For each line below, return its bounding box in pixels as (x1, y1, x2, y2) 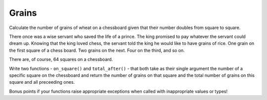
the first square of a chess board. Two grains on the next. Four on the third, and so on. (9, 47, 185, 53)
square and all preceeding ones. (9, 79, 75, 85)
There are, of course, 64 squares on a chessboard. (9, 57, 113, 63)
